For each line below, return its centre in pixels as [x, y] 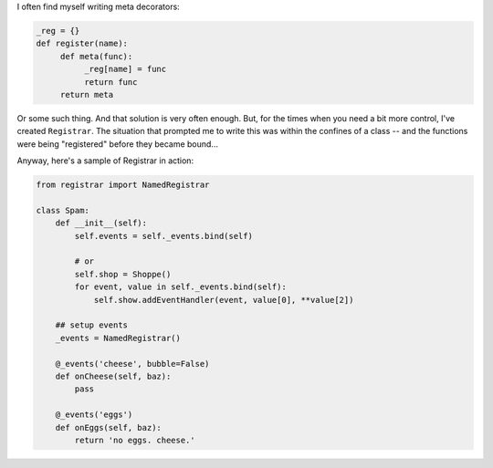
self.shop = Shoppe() [123, 274]
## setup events [91, 325]
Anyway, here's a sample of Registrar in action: [105, 161]
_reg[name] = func [125, 69]
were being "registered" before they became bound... [118, 144]
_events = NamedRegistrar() [118, 338]
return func [110, 82]
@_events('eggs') [94, 415]
